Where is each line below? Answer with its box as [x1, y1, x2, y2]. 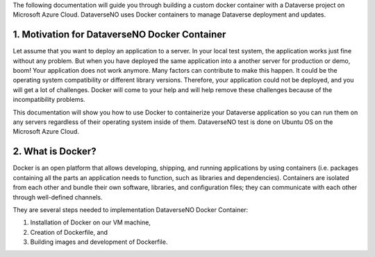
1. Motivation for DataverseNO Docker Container [12, 28, 226, 41]
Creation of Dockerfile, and [30, 228, 108, 236]
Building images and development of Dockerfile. [30, 238, 168, 246]
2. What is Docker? [12, 145, 97, 157]
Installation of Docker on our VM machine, [30, 218, 151, 227]
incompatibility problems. [12, 96, 86, 104]
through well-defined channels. [12, 193, 103, 201]
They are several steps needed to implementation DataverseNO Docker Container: [12, 205, 249, 214]
